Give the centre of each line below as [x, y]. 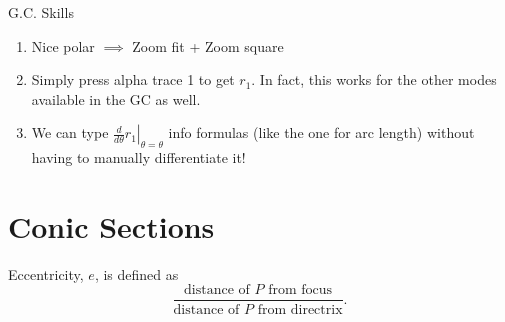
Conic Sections [111, 225]
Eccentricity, [46, 273]
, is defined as [136, 273]
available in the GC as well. [116, 98]
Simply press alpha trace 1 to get [133, 79]
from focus [300, 290]
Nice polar [63, 45]
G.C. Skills [41, 12]
